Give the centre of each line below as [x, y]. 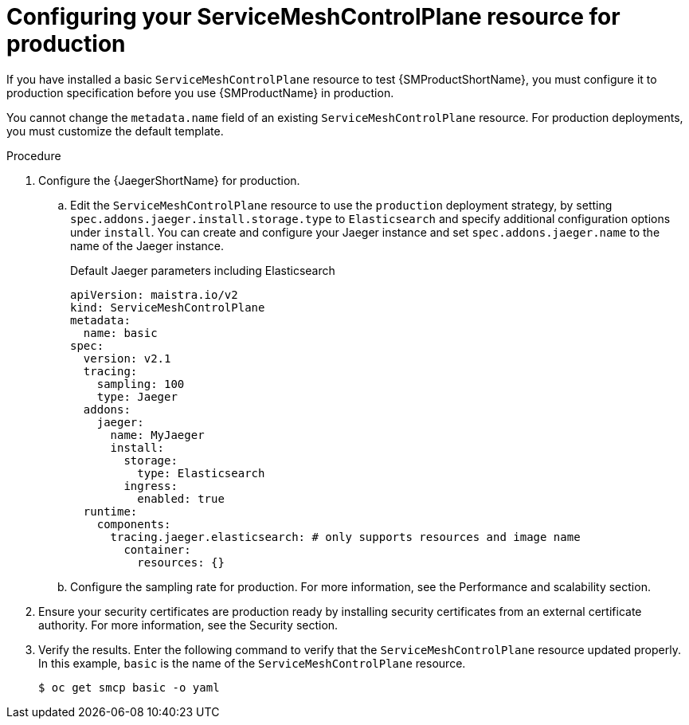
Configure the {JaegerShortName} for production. [169, 180]
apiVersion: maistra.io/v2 [154, 294]
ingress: [151, 486]
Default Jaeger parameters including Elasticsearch [203, 270]
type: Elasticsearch [201, 473]
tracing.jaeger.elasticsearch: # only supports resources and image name [345, 537]
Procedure [34, 155]
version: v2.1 [127, 358]
